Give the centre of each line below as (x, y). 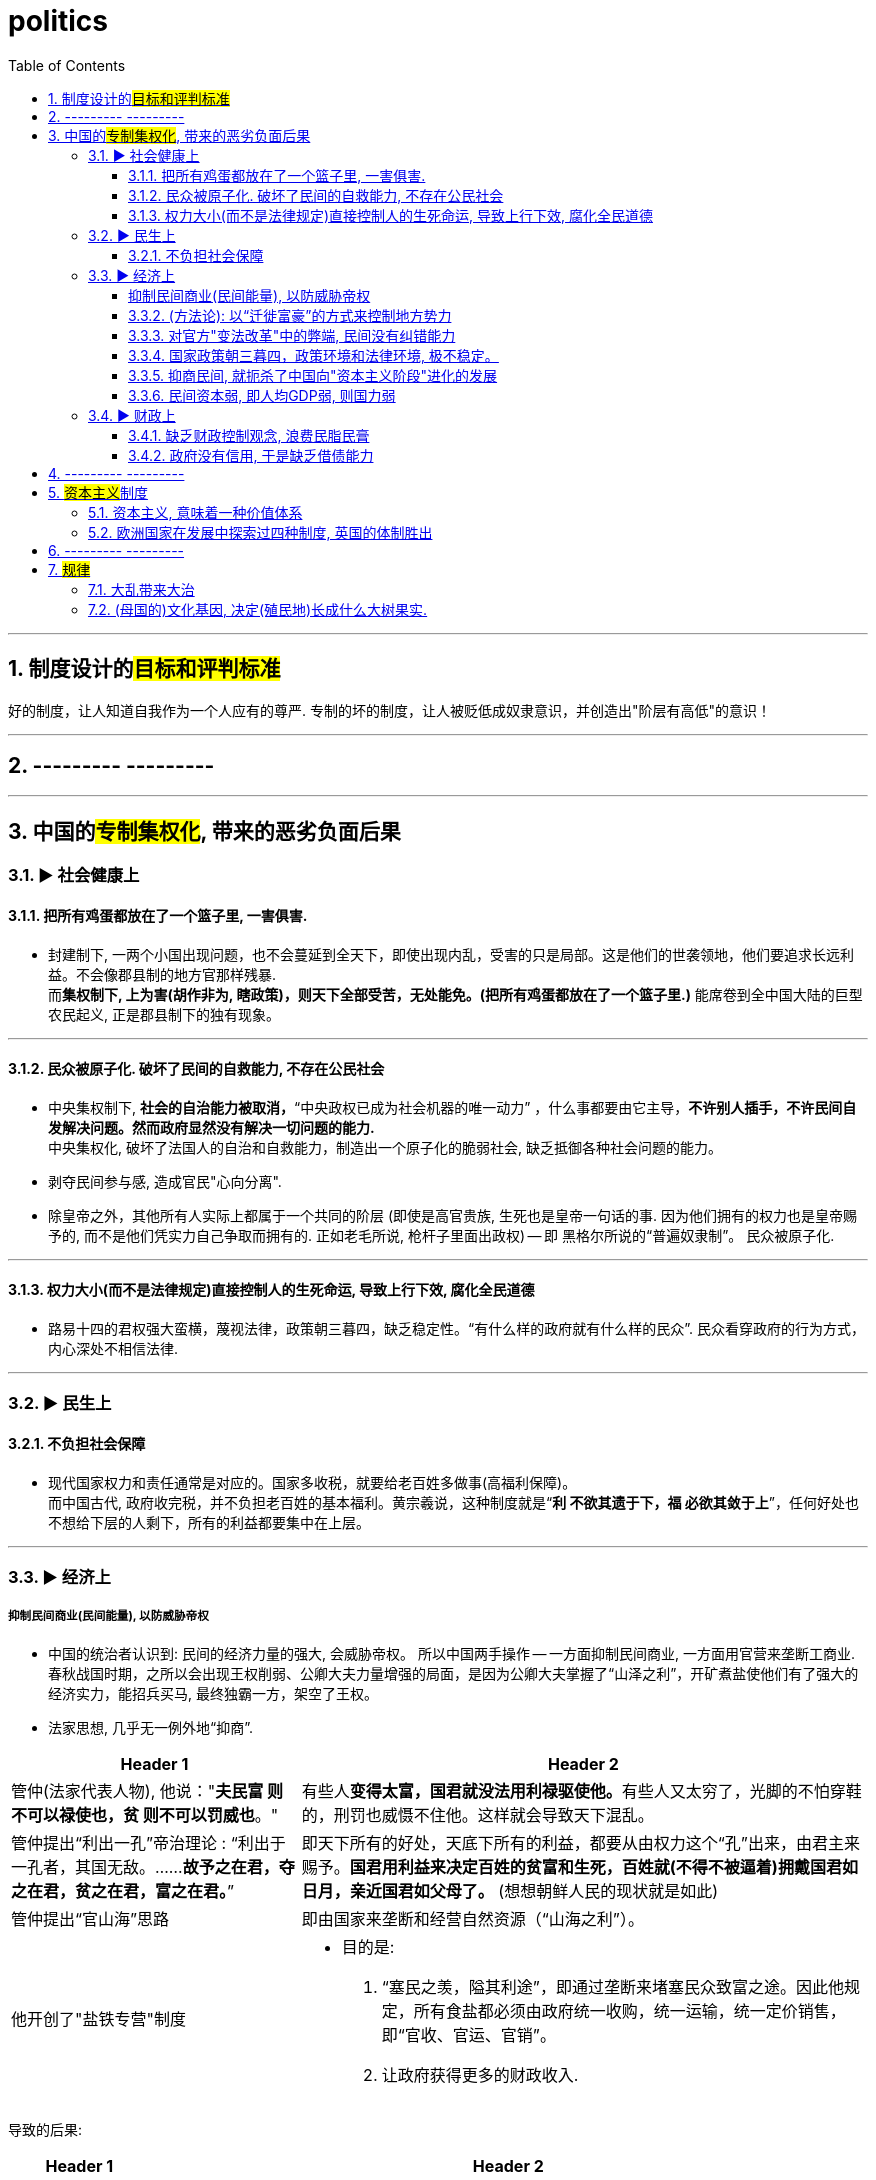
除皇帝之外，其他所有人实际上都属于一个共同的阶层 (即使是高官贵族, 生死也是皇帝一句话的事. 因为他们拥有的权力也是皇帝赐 (452, 1215)
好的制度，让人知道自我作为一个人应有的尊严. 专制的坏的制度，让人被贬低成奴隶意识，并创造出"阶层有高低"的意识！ (390, 710)
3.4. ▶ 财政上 (132, 415)
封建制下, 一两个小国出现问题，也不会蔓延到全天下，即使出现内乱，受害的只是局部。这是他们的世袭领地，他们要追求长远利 (451, 954)
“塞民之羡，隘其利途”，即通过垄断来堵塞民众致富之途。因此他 (612, 1986)
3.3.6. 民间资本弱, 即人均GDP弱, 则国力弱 (262, 395)
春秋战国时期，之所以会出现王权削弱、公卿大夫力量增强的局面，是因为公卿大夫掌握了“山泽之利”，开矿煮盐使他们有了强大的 (453, 1673)
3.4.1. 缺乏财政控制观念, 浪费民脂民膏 (249, 435)
